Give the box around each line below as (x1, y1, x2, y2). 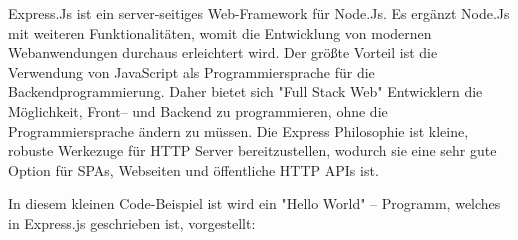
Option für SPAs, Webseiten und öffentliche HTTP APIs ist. (8, 159, 379, 180)
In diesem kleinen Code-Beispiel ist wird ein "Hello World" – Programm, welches (8, 193, 501, 214)
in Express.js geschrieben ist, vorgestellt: (8, 212, 256, 233)
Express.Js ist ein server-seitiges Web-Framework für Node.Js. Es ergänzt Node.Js (8, 3, 510, 23)
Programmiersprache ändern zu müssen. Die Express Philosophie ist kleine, (8, 120, 469, 141)
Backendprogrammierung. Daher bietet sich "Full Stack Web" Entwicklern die (8, 81, 483, 102)
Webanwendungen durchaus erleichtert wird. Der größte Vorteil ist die (8, 42, 438, 63)
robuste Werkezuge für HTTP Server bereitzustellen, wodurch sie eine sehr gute (8, 140, 497, 161)
